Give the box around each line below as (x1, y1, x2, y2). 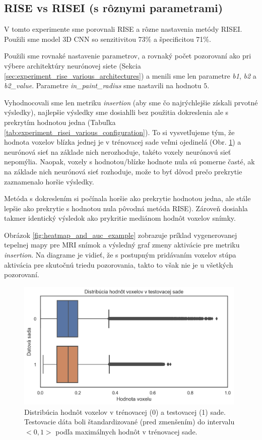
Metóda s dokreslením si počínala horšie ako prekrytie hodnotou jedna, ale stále (4, 193, 251, 204)
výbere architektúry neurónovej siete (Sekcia (4, 60, 141, 71)
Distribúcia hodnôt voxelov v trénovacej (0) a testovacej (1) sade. (24, 406, 226, 417)
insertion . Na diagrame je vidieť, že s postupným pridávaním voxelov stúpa (4, 249, 236, 260)
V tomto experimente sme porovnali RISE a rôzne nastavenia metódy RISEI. (4, 24, 242, 34)
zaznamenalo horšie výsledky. (4, 176, 94, 186)
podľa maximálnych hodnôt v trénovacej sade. (55, 426, 198, 436)
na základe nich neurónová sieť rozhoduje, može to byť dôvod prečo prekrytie (4, 166, 242, 176)
